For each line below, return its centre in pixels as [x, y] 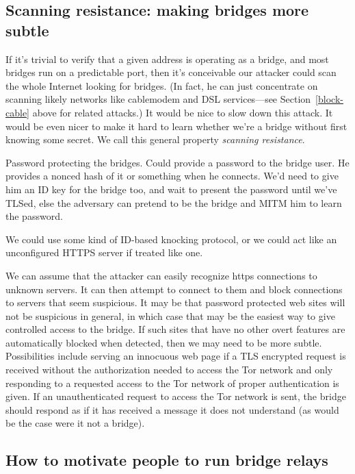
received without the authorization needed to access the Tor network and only [169, 370]
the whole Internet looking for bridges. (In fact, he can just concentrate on [162, 85]
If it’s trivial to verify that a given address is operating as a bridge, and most [167, 59]
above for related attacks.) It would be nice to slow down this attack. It [183, 112]
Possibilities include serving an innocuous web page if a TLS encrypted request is [176, 356]
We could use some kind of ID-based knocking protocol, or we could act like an [171, 239]
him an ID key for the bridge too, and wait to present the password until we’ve [171, 189]
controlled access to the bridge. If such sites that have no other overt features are [175, 329]
